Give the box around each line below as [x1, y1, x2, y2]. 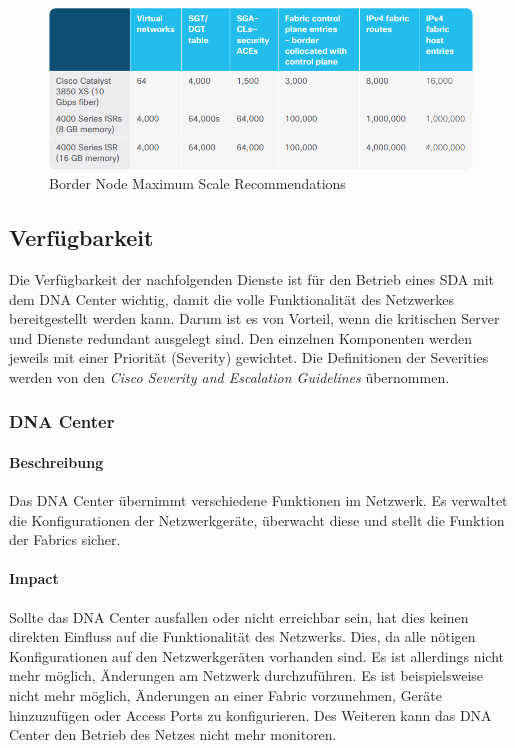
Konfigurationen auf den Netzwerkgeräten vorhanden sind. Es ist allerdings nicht [9, 645, 505, 666]
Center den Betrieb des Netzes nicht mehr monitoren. [9, 724, 337, 745]
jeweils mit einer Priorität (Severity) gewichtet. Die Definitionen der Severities [9, 347, 489, 368]
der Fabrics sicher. [9, 529, 121, 550]
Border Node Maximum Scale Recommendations [49, 173, 346, 194]
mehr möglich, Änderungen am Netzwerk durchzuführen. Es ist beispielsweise [9, 665, 484, 686]
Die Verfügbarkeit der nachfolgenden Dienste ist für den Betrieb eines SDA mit [9, 268, 494, 289]
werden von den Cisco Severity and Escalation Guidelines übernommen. [9, 366, 450, 387]
